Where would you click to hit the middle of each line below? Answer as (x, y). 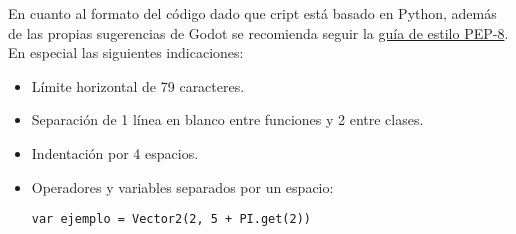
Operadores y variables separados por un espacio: (182, 186)
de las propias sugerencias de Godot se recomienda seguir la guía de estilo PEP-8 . (258, 32)
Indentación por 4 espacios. (115, 152)
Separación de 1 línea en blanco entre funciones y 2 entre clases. (227, 119)
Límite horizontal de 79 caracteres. (138, 85)
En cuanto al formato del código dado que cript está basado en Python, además (252, 13)
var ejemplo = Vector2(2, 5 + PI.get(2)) (171, 219)
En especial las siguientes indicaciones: (126, 52)
